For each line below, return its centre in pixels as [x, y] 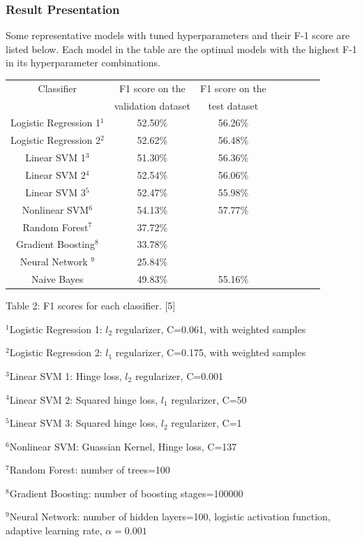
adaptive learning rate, [54, 530]
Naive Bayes [58, 279]
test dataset [233, 105]
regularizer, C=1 [206, 423]
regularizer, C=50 [209, 399]
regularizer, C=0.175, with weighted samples [211, 352]
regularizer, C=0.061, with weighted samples [211, 329]
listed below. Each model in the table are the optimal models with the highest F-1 [181, 49]
